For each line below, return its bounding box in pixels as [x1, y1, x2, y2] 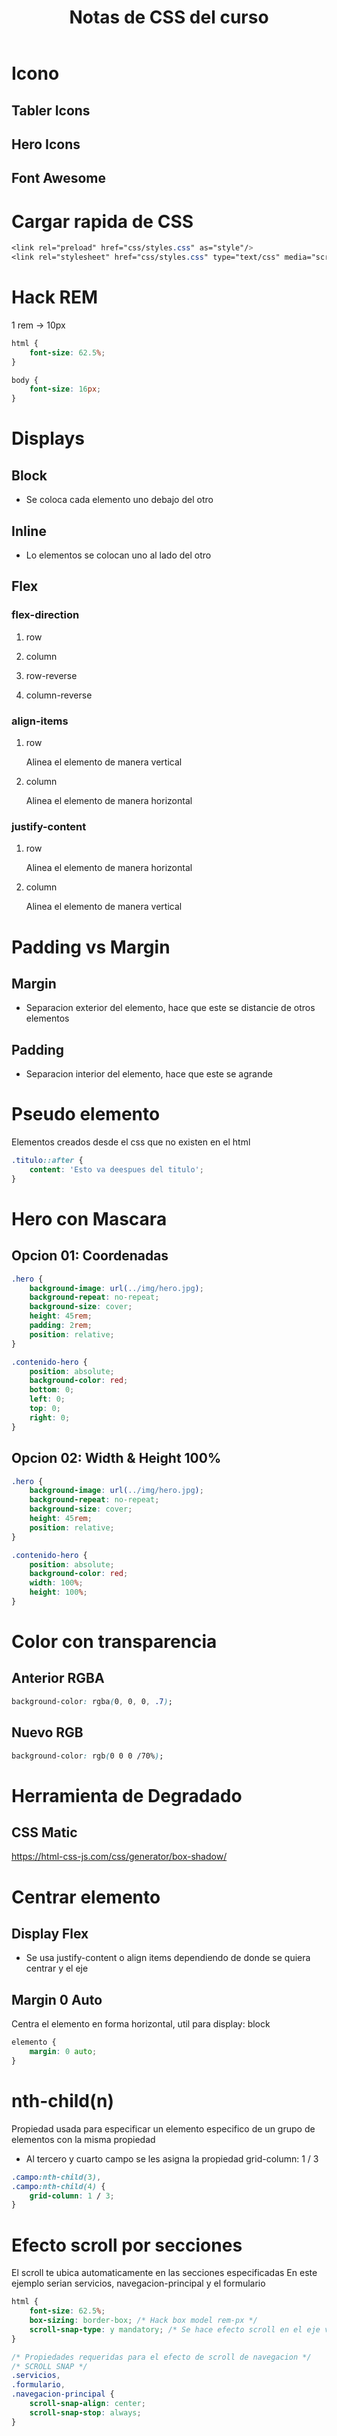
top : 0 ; [29, 1404, 61, 1414]
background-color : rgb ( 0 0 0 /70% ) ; [11, 1751, 164, 1761]
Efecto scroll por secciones [11, 2234, 243, 2256]
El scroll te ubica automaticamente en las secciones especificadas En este [11, 2267, 318, 2279]
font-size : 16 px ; [29, 384, 102, 395]
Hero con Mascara [11, 1207, 168, 1230]
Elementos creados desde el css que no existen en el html [11, 1136, 251, 1148]
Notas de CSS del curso [69, 6, 269, 29]
